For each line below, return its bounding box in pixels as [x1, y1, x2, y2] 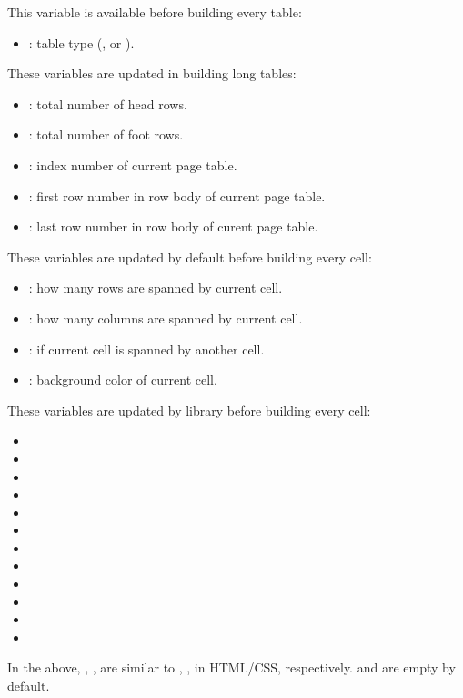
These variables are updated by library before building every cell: [7, 400, 371, 419]
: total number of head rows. [28, 94, 187, 113]
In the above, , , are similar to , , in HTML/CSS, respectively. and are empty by [7, 658, 456, 677]
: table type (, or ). [28, 33, 135, 52]
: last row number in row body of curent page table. [28, 217, 318, 236]
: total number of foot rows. [28, 125, 184, 144]
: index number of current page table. [28, 155, 237, 174]
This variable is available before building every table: [7, 3, 302, 21]
